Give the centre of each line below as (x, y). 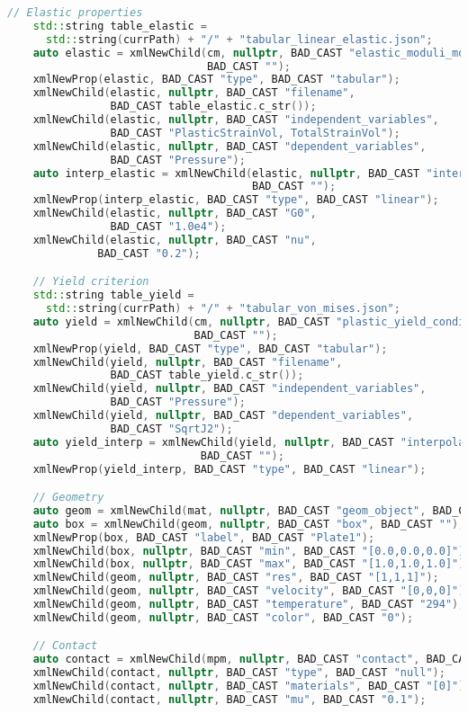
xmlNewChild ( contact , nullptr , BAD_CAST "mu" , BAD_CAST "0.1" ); (229, 699)
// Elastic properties (75, 13)
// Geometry (68, 498)
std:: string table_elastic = (120, 26)
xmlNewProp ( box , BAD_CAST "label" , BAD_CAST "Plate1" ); (204, 537)
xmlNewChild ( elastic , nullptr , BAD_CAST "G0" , (175, 214)
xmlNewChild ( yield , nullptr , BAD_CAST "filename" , (188, 362)
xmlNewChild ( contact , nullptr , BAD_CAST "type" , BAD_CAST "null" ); (239, 673)
